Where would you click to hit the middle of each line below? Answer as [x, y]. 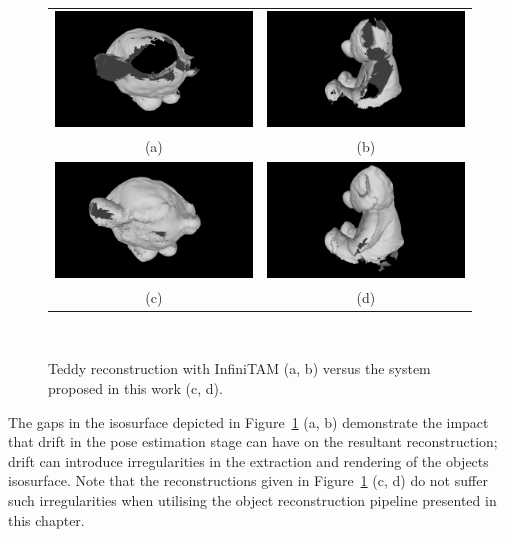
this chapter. [46, 519]
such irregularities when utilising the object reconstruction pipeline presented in [252, 499]
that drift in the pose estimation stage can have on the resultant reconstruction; [253, 441]
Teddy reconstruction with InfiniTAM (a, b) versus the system [239, 368]
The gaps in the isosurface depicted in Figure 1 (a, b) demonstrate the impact [248, 421]
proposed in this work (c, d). [135, 387]
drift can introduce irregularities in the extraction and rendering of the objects [248, 460]
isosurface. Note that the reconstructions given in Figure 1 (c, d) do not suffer [248, 480]
